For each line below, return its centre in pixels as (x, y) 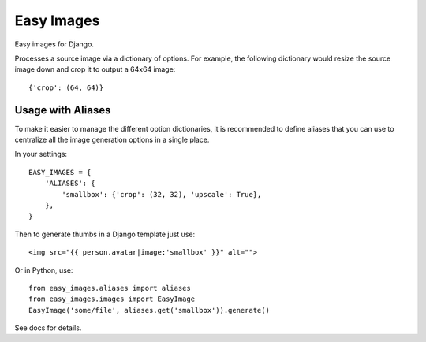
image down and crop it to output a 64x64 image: (95, 69)
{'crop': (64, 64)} (66, 87)
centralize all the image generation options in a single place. (112, 140)
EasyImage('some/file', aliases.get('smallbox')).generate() (149, 310)
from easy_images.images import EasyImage (112, 299)
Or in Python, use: (44, 270)
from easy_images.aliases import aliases (110, 288)
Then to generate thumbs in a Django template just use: (105, 234)
